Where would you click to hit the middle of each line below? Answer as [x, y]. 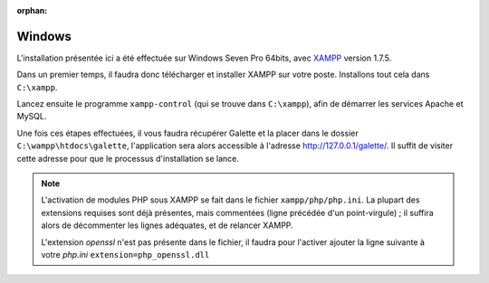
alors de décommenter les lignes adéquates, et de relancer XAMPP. [167, 225]
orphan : [32, 10]
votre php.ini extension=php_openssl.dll [125, 254]
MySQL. [32, 117]
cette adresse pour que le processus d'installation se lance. [128, 158]
